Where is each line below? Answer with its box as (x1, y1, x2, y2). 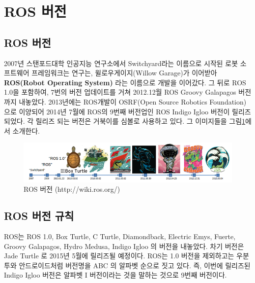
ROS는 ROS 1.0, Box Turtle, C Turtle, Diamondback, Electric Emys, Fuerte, (4, 231, 236, 241)
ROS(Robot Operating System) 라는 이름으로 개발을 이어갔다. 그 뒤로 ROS (4, 77, 246, 87)
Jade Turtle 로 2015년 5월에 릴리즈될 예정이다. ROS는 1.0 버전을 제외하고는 (4, 250, 234, 261)
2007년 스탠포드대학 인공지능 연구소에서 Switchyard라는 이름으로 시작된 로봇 (4, 58, 238, 68)
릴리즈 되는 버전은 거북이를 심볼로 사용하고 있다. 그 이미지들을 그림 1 (35, 116, 246, 126)
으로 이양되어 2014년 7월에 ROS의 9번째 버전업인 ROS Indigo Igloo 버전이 (4, 106, 230, 116)
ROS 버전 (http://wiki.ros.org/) (24, 184, 120, 194)
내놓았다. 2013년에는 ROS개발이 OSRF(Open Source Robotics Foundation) (19, 96, 247, 106)
